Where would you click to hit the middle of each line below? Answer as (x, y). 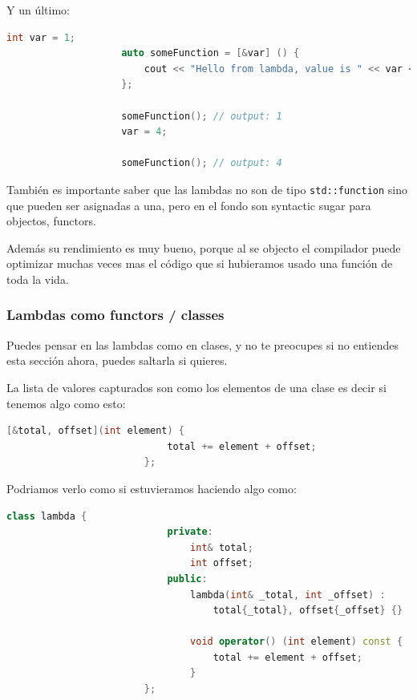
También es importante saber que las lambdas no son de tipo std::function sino (207, 189)
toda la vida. (38, 279)
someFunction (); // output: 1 (202, 116)
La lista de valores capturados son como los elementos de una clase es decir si (196, 387)
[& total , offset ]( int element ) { (96, 431)
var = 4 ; (144, 132)
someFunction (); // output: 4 (202, 163)
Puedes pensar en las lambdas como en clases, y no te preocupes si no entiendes (202, 344)
